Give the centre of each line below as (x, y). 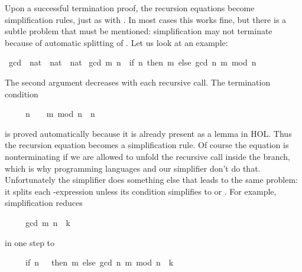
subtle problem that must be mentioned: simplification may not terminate (139, 31)
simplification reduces (44, 203)
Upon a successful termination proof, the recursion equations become (130, 8)
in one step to (30, 242)
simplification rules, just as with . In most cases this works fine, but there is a (146, 19)
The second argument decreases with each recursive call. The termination (138, 82)
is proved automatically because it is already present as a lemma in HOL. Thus (148, 133)
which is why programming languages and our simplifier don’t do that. (133, 168)
